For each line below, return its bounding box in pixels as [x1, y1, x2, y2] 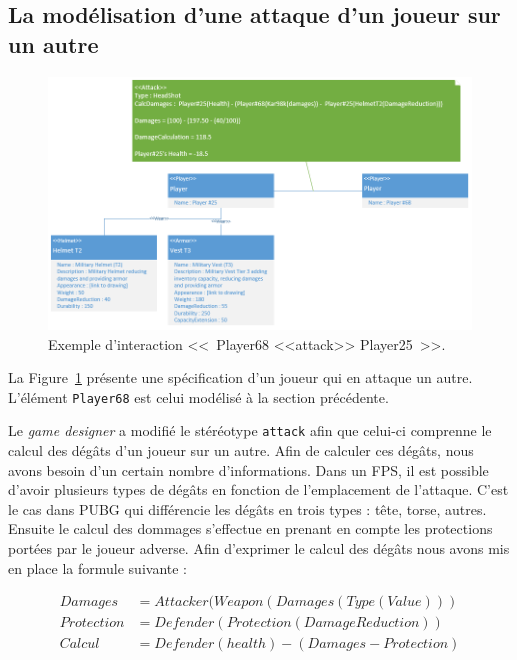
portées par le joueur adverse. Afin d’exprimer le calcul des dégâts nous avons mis [8, 538, 510, 559]
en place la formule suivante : [8, 557, 187, 578]
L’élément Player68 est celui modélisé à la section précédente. [8, 386, 389, 407]
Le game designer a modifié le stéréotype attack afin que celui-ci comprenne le [8, 420, 492, 441]
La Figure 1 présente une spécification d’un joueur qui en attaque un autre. [8, 367, 473, 388]
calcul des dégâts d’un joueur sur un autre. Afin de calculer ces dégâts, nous [8, 440, 474, 461]
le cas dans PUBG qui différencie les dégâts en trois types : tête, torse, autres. [8, 498, 487, 519]
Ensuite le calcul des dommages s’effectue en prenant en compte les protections [8, 518, 493, 539]
